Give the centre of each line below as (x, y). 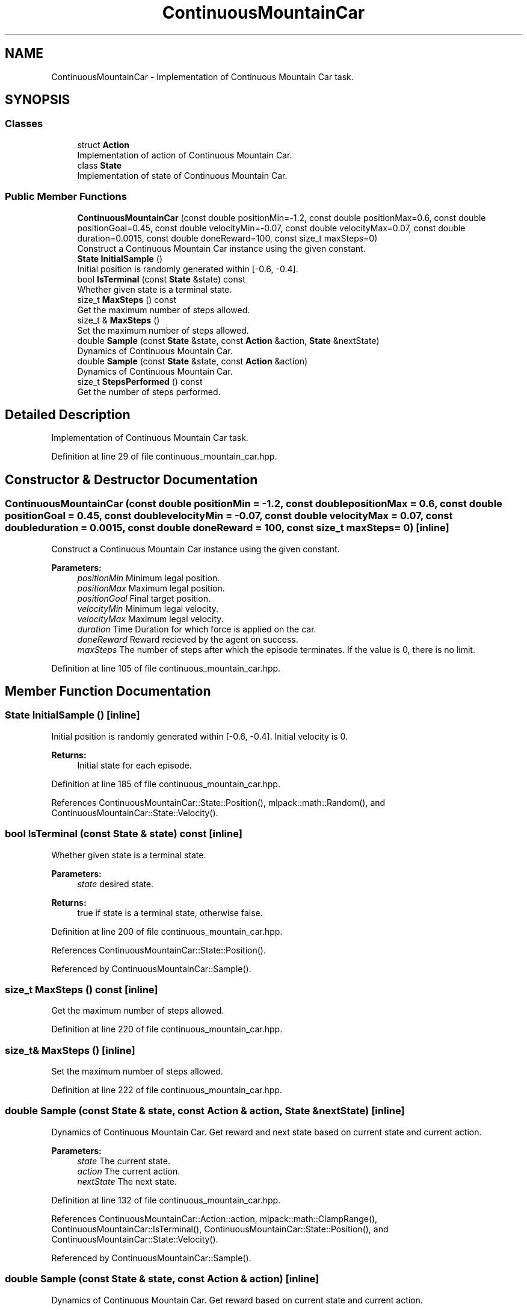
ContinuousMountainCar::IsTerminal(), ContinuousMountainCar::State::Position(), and (220, 1229)
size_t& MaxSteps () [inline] (70, 1050)
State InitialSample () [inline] (72, 715)
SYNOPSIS (38, 100)
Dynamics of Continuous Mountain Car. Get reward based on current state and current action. (237, 1300)
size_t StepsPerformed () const (140, 381)
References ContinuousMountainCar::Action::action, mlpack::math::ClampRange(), (214, 1218)
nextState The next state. (127, 1181)
